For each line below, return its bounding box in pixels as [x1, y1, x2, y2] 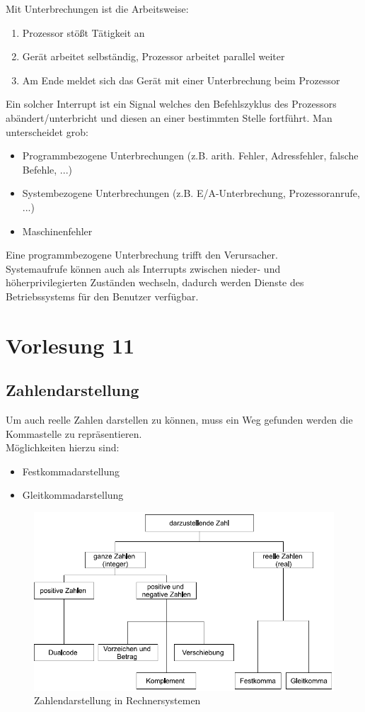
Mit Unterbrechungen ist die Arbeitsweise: [6, 1, 189, 16]
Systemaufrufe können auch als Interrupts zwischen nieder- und [6, 261, 281, 276]
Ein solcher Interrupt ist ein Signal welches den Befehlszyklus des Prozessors [6, 96, 337, 111]
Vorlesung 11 [6, 330, 135, 359]
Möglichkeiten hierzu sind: [6, 440, 120, 455]
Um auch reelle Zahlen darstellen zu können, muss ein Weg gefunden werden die [6, 412, 353, 427]
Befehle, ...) [22, 162, 72, 176]
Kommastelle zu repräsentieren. [6, 426, 142, 441]
